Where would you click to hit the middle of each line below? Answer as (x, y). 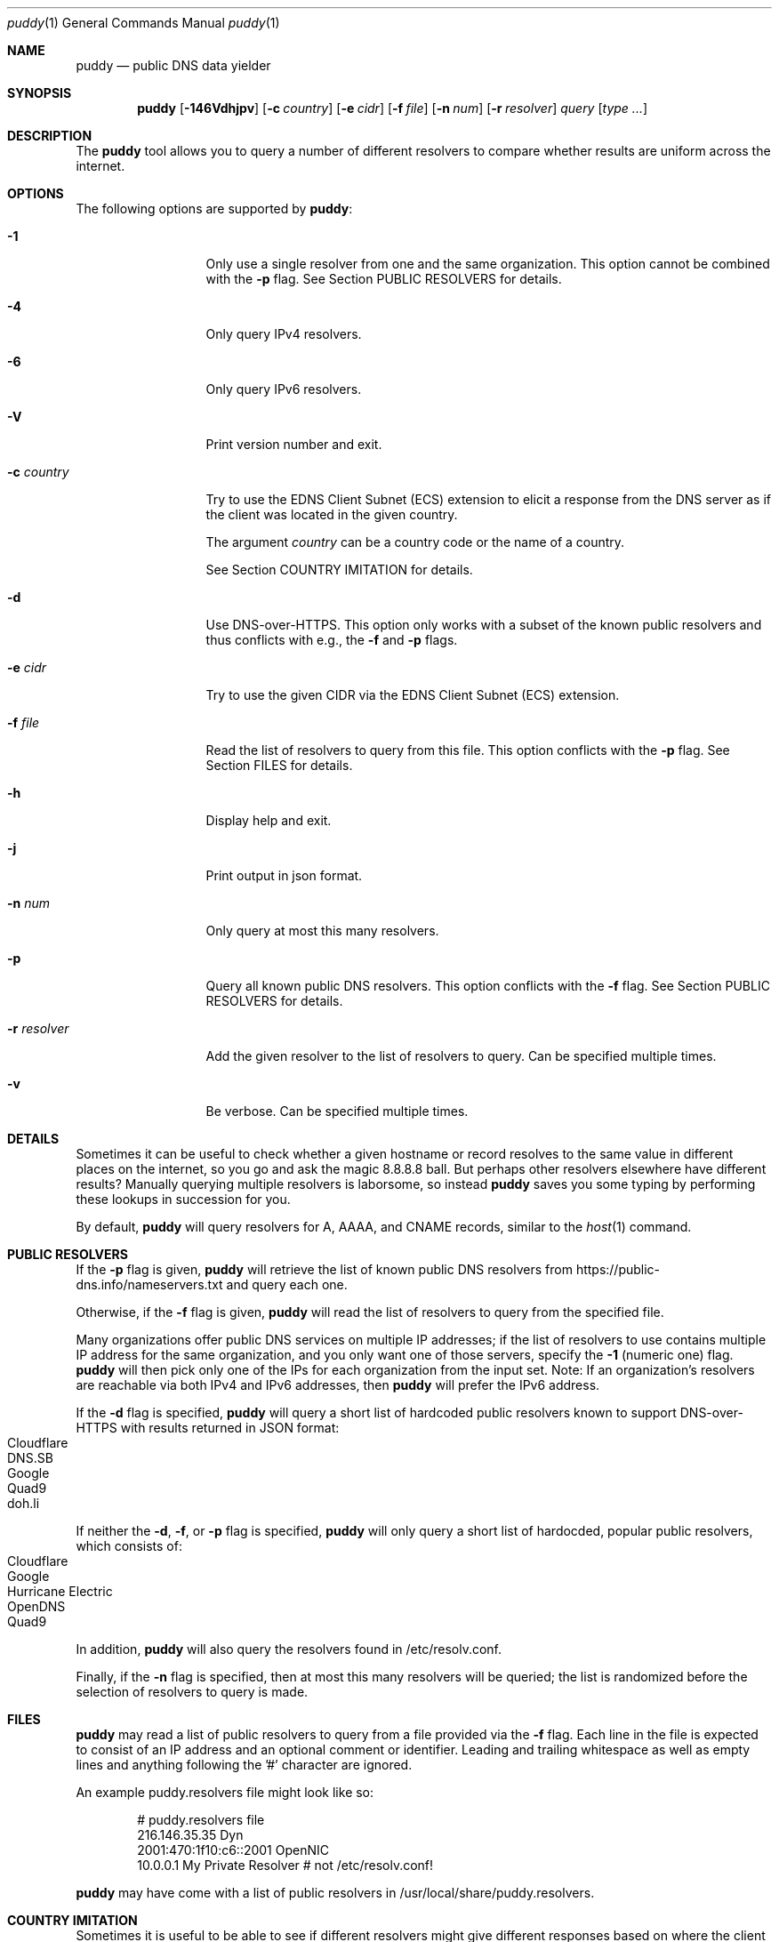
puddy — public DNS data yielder (173, 65)
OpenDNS (36, 1606)
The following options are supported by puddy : (214, 209)
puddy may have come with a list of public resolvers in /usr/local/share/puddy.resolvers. (335, 1893)
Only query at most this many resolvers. (322, 931)
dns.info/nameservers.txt (149, 1284)
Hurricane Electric (60, 1591)
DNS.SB (30, 1458)
